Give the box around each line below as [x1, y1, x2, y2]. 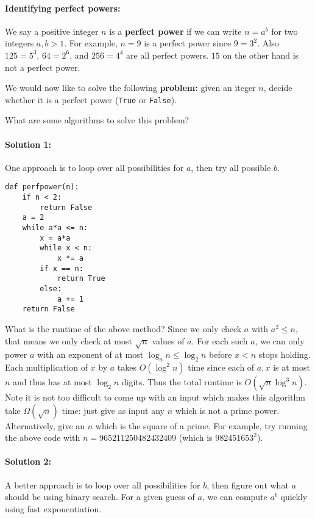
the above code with [5, 431, 80, 444]
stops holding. [258, 348, 311, 361]
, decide [263, 81, 292, 94]
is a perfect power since [144, 37, 232, 49]
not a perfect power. [5, 60, 80, 73]
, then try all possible [191, 161, 271, 173]
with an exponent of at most [37, 348, 144, 361]
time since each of [188, 361, 255, 374]
